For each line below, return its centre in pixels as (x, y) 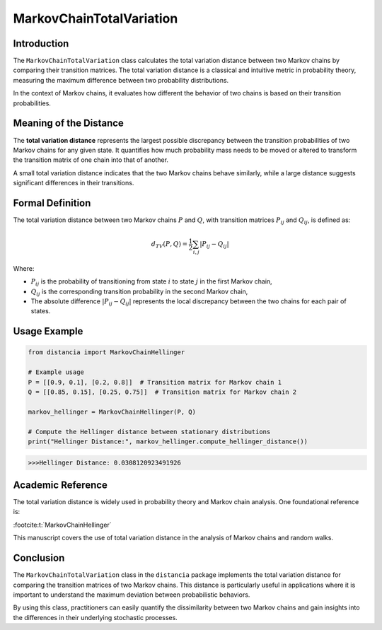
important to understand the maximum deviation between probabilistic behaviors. (132, 595)
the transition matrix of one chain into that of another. (91, 160)
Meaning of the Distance (68, 123)
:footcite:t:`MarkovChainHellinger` (63, 525)
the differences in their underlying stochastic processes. (95, 617)
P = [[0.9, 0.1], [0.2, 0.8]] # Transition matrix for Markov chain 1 (155, 382)
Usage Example (48, 331)
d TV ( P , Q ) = (169, 245)
